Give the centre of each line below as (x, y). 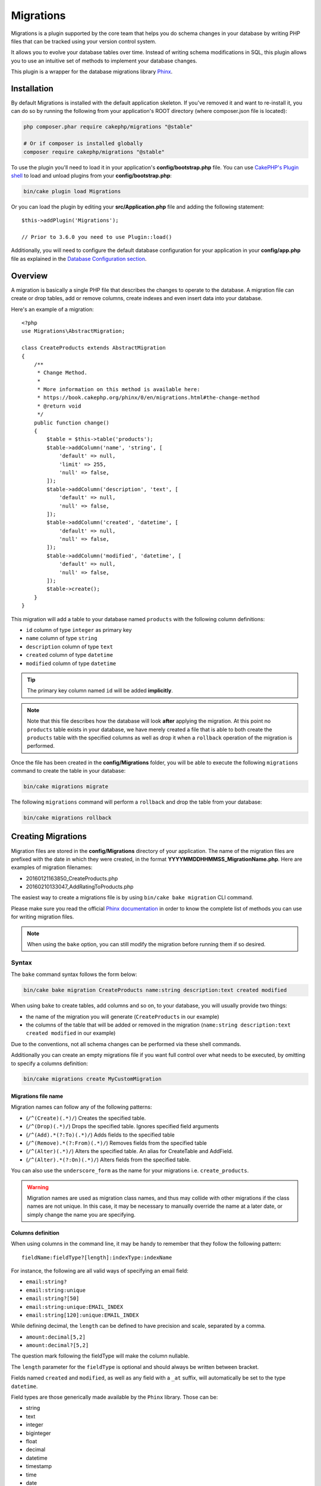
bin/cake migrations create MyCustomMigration (92, 1079)
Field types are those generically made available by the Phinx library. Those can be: (114, 1397)
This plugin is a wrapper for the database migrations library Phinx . (92, 72)
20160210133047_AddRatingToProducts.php (80, 887)
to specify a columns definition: (50, 1063)
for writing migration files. (43, 917)
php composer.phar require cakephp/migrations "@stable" (108, 127)
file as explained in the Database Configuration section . (79, 259)
